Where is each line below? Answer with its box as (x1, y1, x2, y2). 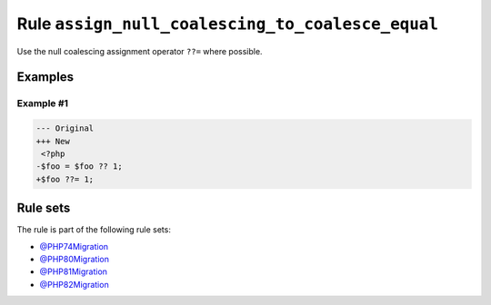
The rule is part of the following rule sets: (16, 224, 172, 235)
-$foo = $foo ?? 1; (35, 162, 123, 172)
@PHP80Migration (39, 253, 109, 264)
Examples (16, 69, 75, 85)
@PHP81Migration (39, 266, 108, 277)
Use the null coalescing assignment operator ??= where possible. (16, 45, 263, 56)
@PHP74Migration (39, 241, 109, 251)
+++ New (35, 136, 70, 146)
